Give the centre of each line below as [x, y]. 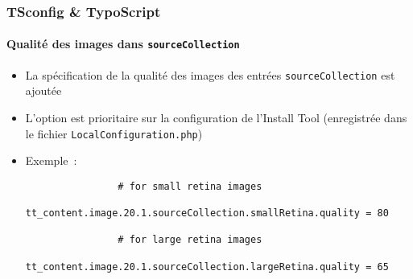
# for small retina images [190, 186]
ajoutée [43, 90]
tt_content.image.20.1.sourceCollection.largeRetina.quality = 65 [207, 267]
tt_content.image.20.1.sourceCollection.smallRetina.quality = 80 [207, 213]
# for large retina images [190, 240]
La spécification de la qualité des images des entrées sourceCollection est [210, 74]
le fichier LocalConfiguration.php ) [114, 133]
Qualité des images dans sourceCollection [123, 44]
